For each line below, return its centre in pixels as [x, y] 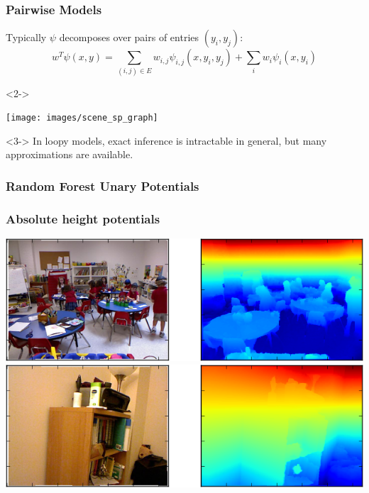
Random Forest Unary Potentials [103, 185]
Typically [26, 37]
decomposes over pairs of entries [129, 37]
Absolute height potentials [83, 218]
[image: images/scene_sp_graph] [82, 118]
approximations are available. [70, 154]
